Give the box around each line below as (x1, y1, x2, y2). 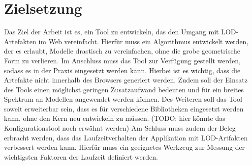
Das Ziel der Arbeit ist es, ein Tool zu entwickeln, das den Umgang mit (4, 27, 219, 37)
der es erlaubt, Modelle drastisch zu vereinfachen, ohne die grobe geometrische (4, 46, 241, 56)
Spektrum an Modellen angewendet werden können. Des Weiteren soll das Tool (4, 94, 242, 104)
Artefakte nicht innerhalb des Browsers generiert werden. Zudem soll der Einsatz (4, 75, 248, 85)
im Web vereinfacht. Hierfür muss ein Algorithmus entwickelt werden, (38, 36, 249, 46)
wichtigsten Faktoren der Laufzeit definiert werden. (4, 151, 158, 162)
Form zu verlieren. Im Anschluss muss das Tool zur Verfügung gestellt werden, (4, 55, 241, 65)
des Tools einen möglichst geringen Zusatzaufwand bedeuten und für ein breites (4, 84, 244, 94)
